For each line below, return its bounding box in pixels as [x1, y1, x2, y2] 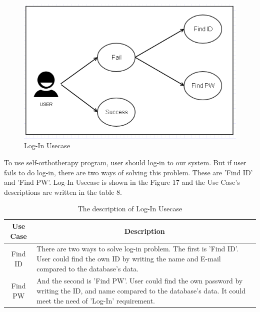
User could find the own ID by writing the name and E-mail [36, 253, 221, 264]
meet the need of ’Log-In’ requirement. [36, 295, 155, 305]
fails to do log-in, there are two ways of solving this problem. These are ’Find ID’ [4, 167, 253, 177]
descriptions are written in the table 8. [4, 186, 122, 197]
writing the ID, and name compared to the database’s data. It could [36, 285, 245, 296]
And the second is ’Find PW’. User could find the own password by [36, 275, 243, 286]
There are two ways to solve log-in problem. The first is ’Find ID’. [36, 243, 238, 254]
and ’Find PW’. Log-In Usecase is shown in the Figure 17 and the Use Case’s [4, 177, 240, 187]
